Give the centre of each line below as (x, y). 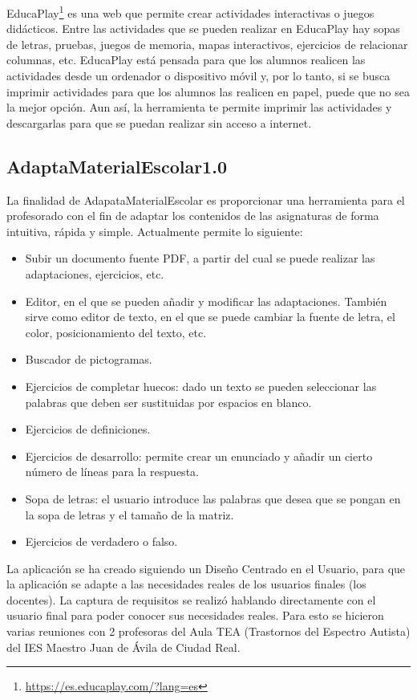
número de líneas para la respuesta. (112, 472)
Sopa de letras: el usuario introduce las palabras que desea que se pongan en (213, 498)
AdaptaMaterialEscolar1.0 (117, 166)
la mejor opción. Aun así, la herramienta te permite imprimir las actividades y (199, 107)
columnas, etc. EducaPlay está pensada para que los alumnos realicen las (186, 60)
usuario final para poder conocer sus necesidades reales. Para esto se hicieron (195, 615)
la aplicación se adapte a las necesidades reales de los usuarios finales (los (186, 584)
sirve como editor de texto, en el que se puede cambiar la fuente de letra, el (210, 317)
